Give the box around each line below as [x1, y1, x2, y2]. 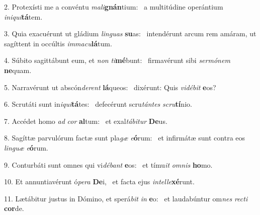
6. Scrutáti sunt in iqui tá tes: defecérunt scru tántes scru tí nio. [4, 99, 192, 109]
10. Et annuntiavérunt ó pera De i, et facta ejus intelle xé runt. [4, 176, 195, 187]
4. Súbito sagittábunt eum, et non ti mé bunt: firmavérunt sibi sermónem [4, 55, 230, 65]
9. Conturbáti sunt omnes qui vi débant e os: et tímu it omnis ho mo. [4, 159, 213, 170]
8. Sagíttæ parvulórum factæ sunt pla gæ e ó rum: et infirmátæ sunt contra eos [4, 132, 245, 143]
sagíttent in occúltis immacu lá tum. [4, 38, 112, 48]
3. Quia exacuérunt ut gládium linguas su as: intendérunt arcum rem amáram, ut [4, 28, 256, 39]
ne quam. [4, 64, 32, 75]
